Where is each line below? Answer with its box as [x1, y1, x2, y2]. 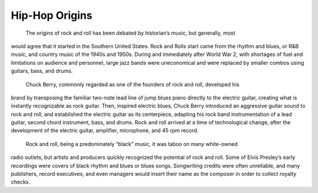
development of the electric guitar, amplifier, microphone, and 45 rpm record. [11, 127, 199, 134]
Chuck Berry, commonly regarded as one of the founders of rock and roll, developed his [25, 81, 240, 88]
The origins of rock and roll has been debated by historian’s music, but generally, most [25, 29, 236, 36]
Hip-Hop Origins [11, 9, 92, 22]
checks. [11, 178, 31, 185]
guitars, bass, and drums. [11, 68, 73, 75]
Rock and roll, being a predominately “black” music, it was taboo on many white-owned [25, 140, 238, 147]
